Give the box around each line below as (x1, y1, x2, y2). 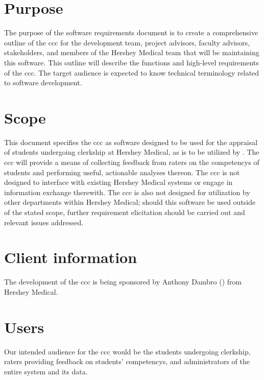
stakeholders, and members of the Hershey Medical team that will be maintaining (4, 47, 259, 58)
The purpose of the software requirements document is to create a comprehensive (4, 27, 258, 38)
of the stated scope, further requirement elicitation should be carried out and (4, 206, 245, 217)
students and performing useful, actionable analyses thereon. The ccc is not (4, 167, 240, 177)
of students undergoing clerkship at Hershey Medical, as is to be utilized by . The (4, 147, 259, 157)
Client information (4, 247, 137, 268)
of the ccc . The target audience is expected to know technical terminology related (4, 67, 259, 78)
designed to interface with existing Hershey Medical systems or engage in (4, 177, 233, 187)
